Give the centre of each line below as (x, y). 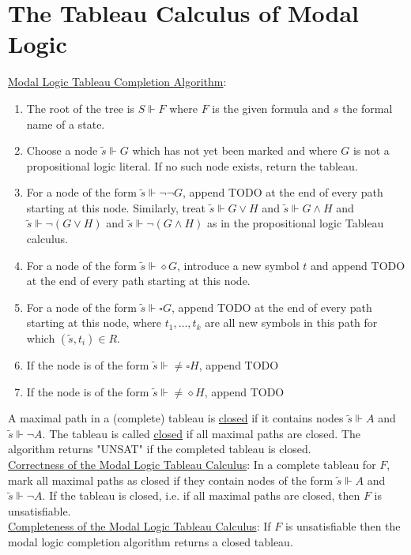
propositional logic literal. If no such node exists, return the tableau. (192, 165)
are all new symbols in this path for (291, 322)
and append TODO (358, 265)
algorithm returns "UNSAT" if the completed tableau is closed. (160, 449)
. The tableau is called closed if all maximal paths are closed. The (202, 433)
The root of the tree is (81, 108)
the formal (367, 108)
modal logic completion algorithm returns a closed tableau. (151, 541)
